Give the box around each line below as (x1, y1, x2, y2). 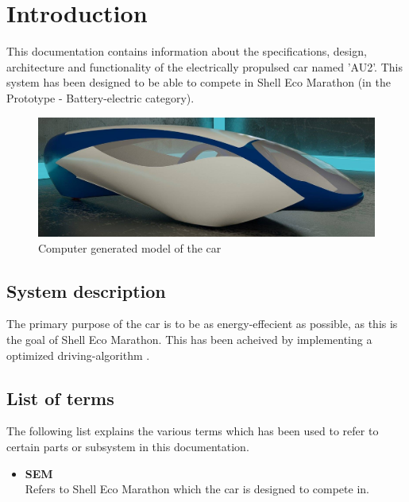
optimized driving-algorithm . (6, 346, 150, 363)
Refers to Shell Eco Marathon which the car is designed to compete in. (25, 481, 369, 497)
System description (6, 278, 166, 303)
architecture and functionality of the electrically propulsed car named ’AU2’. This (6, 58, 403, 75)
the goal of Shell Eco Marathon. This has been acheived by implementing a (6, 330, 372, 347)
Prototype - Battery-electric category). (6, 89, 195, 106)
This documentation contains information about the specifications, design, (6, 43, 367, 60)
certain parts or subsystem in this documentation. (6, 438, 249, 454)
